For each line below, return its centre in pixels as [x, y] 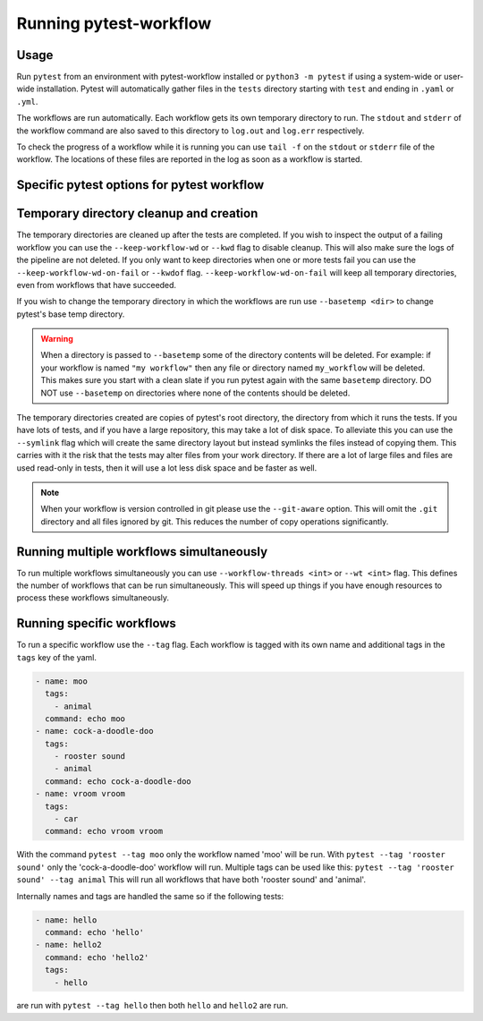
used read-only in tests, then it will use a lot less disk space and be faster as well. [167, 468]
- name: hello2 [68, 945]
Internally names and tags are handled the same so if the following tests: [150, 896]
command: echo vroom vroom [104, 831]
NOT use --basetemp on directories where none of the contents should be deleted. [195, 393]
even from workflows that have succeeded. [97, 285]
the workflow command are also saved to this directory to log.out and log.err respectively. [191, 131]
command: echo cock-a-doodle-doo [118, 781]
